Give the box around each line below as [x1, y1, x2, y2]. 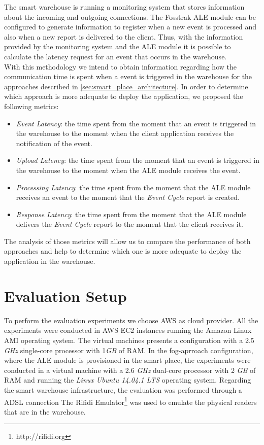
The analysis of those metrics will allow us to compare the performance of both [4, 235, 251, 246]
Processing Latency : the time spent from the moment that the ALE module [16, 182, 251, 192]
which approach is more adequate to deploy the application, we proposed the [4, 91, 243, 101]
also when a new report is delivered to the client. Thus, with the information [4, 31, 243, 42]
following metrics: [4, 100, 59, 111]
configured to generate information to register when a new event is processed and [4, 21, 257, 32]
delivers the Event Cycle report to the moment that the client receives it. [16, 219, 243, 229]
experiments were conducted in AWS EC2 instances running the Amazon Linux [4, 325, 252, 335]
